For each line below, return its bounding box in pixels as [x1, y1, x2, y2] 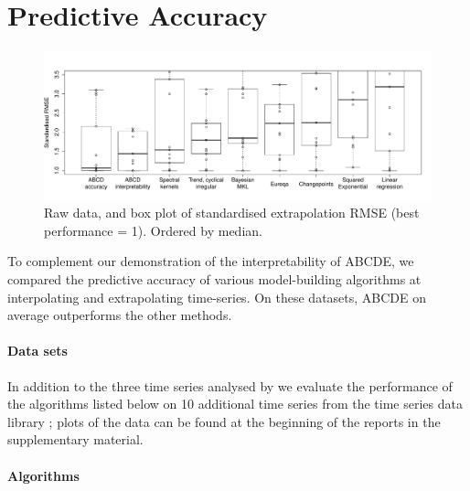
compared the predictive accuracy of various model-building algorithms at [7, 270, 422, 289]
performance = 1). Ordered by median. [44, 220, 262, 240]
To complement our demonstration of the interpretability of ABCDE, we [7, 251, 414, 271]
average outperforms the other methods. [7, 305, 232, 325]
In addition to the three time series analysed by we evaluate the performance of [7, 376, 453, 395]
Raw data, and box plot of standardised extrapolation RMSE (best [44, 203, 420, 222]
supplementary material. [7, 430, 144, 449]
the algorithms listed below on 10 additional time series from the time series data [7, 394, 463, 413]
